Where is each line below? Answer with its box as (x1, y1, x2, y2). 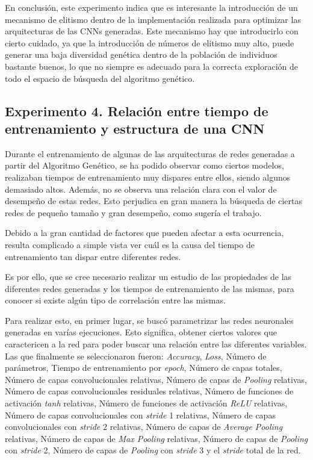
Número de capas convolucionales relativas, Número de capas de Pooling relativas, (5, 373, 307, 385)
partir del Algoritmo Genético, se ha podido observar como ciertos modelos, (5, 159, 284, 172)
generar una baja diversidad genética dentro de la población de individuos (5, 48, 277, 61)
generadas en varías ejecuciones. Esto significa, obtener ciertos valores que (5, 326, 277, 338)
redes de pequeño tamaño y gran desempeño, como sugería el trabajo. (5, 206, 262, 219)
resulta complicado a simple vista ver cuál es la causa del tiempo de (5, 238, 255, 250)
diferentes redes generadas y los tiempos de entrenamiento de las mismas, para (5, 282, 294, 294)
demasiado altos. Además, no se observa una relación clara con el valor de (5, 182, 277, 195)
